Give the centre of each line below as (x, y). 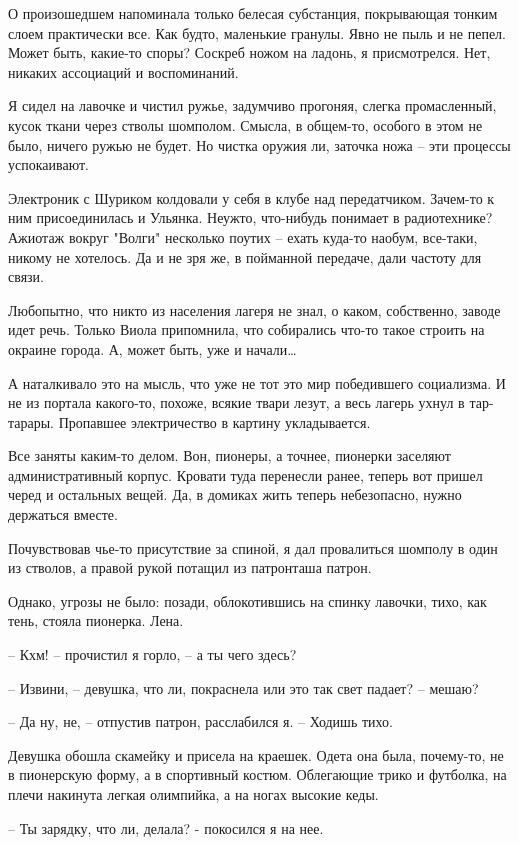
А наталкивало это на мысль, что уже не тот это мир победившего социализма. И (257, 382)
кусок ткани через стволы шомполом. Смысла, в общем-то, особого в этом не (245, 124)
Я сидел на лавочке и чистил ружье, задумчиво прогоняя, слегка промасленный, (252, 105)
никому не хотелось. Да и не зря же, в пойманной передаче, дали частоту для (245, 256)
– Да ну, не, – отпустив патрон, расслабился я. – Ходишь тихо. (200, 721)
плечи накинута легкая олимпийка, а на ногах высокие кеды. (193, 794)
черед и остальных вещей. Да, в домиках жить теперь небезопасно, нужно (235, 494)
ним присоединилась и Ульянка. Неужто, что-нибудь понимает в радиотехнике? (250, 217)
